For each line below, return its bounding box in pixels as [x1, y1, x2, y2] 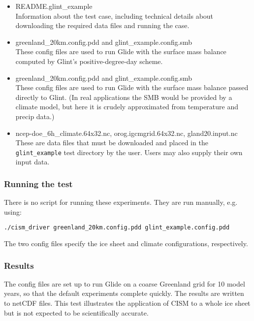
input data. [15, 157, 50, 167]
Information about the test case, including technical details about [15, 10, 214, 21]
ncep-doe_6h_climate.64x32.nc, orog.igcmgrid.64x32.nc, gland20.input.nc [15, 128, 238, 138]
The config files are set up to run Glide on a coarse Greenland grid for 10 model [4, 278, 245, 289]
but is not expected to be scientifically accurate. [4, 307, 149, 318]
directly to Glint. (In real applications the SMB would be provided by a [15, 92, 232, 102]
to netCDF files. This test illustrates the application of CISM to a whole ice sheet [4, 298, 251, 308]
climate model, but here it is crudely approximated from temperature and [15, 101, 239, 112]
